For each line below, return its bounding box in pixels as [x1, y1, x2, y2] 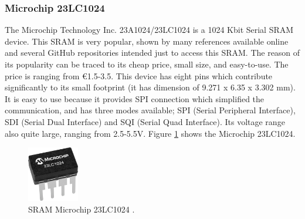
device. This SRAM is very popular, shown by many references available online [5, 35, 289, 47]
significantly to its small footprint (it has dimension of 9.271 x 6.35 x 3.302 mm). [5, 81, 296, 93]
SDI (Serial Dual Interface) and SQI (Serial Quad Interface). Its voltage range [5, 115, 285, 127]
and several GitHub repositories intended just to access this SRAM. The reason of [5, 46, 300, 59]
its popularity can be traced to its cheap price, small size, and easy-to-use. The [5, 58, 289, 70]
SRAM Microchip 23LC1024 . [28, 203, 135, 215]
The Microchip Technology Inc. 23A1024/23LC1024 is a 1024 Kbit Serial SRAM [5, 23, 294, 36]
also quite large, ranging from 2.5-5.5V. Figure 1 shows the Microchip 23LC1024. [5, 127, 296, 139]
